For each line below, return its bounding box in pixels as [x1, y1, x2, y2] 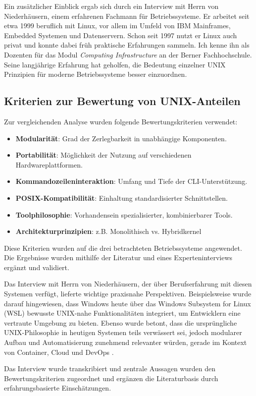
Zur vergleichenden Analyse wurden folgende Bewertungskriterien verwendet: [4, 116, 238, 126]
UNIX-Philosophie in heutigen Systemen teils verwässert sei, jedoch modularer [4, 327, 242, 338]
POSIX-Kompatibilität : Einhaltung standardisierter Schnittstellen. [15, 192, 228, 203]
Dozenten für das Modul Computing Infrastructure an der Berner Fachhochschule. [4, 49, 252, 59]
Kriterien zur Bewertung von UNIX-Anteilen [4, 93, 241, 109]
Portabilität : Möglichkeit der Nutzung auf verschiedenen [15, 150, 192, 160]
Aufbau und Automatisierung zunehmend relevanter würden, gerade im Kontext [4, 337, 247, 347]
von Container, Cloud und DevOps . [4, 346, 114, 357]
